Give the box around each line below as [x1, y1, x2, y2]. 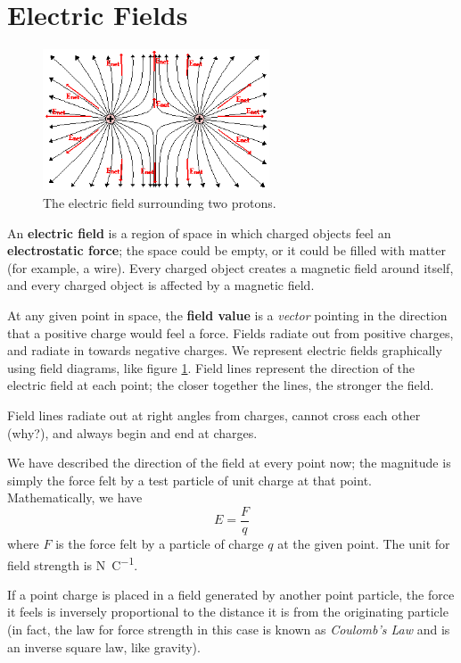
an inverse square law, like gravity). [7, 637, 201, 656]
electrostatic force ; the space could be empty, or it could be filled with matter [7, 241, 447, 260]
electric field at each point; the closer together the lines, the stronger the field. [7, 376, 434, 394]
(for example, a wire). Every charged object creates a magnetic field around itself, [7, 258, 454, 277]
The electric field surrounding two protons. [43, 194, 276, 212]
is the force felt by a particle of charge [55, 535, 264, 553]
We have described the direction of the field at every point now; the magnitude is [7, 453, 451, 472]
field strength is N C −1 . [7, 552, 138, 574]
